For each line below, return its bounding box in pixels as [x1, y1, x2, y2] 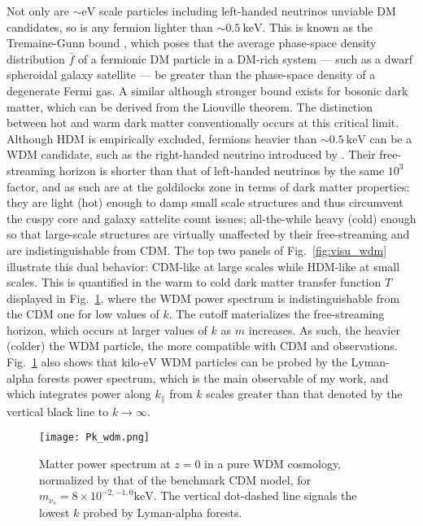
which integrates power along [7, 385, 151, 402]
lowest [39, 504, 70, 520]
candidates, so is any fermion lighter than [7, 18, 213, 35]
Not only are [7, 2, 70, 19]
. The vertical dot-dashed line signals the [153, 487, 357, 504]
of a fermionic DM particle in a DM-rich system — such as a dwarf [77, 50, 413, 67]
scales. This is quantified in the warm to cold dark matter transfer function [7, 274, 382, 291]
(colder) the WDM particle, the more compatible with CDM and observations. [7, 337, 398, 354]
